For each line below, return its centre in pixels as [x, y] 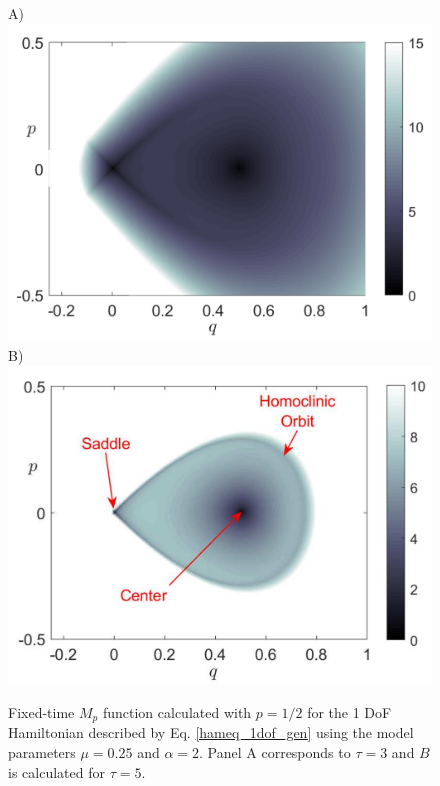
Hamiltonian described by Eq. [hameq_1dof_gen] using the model [211, 732]
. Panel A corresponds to [275, 752]
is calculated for [56, 771]
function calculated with [177, 711]
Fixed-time [41, 711]
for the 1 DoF [349, 711]
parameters [42, 752]
